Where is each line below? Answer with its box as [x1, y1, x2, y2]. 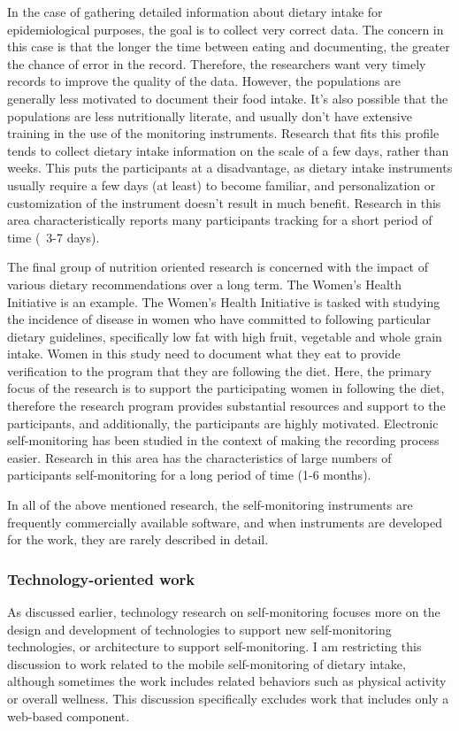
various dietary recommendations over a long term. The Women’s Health [7, 274, 402, 293]
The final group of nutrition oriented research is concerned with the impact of [7, 258, 429, 276]
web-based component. [7, 706, 130, 725]
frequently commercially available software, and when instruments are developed [7, 512, 442, 531]
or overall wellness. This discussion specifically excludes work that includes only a [7, 689, 449, 707]
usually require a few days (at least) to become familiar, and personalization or [7, 175, 436, 194]
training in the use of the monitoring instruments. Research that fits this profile [7, 124, 440, 142]
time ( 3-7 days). [7, 227, 100, 246]
